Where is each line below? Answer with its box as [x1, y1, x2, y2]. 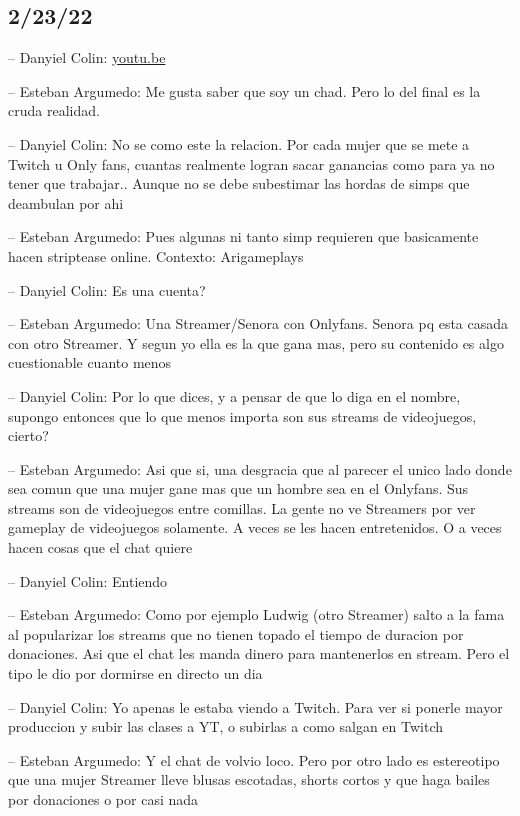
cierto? [8, 425, 49, 446]
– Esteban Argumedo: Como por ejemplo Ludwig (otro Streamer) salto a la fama [8, 604, 505, 625]
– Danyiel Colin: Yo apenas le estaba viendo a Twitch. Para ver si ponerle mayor [8, 696, 503, 717]
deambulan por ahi [8, 192, 124, 213]
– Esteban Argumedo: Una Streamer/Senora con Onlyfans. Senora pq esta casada [8, 313, 509, 334]
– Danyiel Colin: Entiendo [8, 570, 168, 591]
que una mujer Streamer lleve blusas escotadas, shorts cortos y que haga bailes [8, 769, 490, 790]
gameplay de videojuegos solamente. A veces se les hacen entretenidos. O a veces [8, 517, 502, 538]
